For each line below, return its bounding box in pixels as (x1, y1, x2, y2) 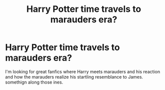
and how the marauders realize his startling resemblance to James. (5, 74, 144, 80)
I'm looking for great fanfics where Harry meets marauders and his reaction (5, 68, 161, 75)
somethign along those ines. (5, 79, 63, 85)
